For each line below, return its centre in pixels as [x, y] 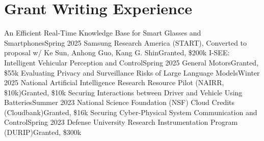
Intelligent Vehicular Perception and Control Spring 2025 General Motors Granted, [131, 62]
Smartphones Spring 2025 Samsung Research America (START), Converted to [126, 42]
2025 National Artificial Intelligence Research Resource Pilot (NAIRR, [114, 82]
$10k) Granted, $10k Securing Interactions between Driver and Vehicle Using [123, 92]
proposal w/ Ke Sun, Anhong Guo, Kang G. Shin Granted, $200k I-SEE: [117, 52]
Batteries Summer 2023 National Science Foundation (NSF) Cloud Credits [120, 102]
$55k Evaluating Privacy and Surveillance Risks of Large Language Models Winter [132, 72]
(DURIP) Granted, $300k [43, 132]
